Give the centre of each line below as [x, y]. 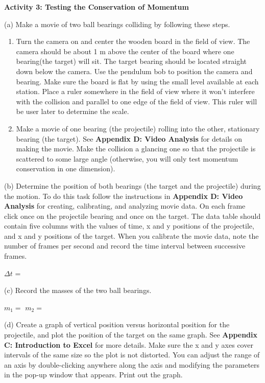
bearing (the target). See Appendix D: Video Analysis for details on [129, 138]
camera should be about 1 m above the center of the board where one [125, 51]
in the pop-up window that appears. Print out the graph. [93, 375]
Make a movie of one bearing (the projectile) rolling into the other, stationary [138, 128]
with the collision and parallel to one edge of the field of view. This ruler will [137, 101]
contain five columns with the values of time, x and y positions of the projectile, [129, 226]
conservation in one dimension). [66, 168]
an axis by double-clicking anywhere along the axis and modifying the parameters [132, 364]
